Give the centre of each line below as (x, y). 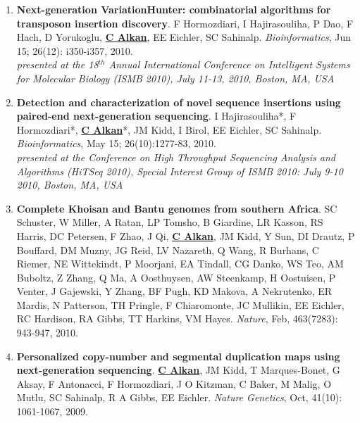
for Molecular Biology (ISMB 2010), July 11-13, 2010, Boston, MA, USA (175, 78)
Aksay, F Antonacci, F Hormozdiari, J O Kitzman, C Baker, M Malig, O (174, 383)
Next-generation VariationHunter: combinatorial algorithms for (174, 9)
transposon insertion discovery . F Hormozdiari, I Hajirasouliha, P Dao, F (185, 23)
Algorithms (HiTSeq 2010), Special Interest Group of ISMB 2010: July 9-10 (180, 171)
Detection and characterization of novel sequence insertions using (179, 102)
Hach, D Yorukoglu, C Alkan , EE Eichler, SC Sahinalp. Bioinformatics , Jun (184, 37)
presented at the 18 (57, 64)
